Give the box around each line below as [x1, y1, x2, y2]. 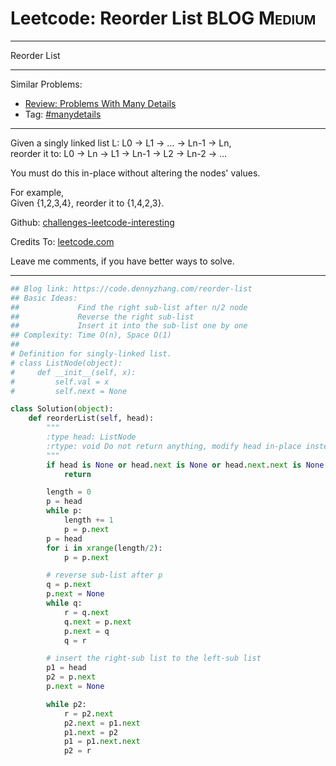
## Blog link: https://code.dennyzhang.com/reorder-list [10, 283, 253, 294]
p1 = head [46, 663, 87, 673]
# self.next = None [10, 386, 128, 396]
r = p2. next [63, 708, 114, 719]
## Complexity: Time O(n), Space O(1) [10, 330, 172, 341]
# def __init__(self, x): [10, 367, 137, 377]
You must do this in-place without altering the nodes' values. [10, 167, 261, 179]
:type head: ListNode [46, 432, 137, 442]
